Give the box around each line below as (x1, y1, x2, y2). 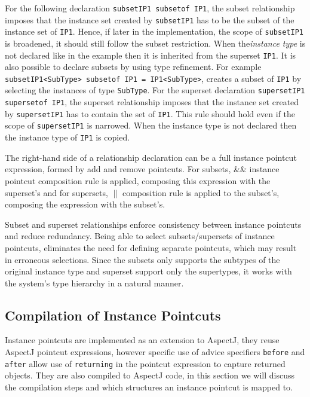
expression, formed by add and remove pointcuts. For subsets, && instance (5, 163, 280, 175)
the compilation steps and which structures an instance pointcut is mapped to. (5, 380, 293, 393)
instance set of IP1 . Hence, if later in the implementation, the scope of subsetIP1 (5, 25, 303, 38)
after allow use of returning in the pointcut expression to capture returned (5, 357, 286, 369)
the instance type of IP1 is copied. (5, 131, 130, 143)
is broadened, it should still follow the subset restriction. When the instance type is (5, 36, 306, 49)
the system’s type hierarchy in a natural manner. (5, 276, 184, 289)
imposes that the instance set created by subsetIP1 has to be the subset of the (5, 13, 294, 26)
